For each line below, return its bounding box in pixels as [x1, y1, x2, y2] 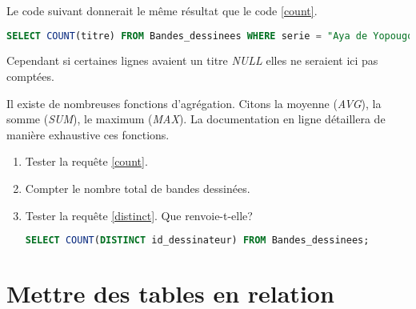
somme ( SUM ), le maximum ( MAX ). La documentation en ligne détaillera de [6, 110, 386, 127]
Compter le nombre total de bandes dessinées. [25, 180, 250, 197]
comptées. [6, 68, 54, 85]
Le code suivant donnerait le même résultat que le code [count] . [6, 2, 318, 18]
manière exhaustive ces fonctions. [6, 126, 170, 142]
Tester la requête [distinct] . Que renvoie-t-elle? [25, 207, 253, 223]
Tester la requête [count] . [25, 153, 148, 170]
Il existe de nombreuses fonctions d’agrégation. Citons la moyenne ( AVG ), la [6, 94, 382, 111]
